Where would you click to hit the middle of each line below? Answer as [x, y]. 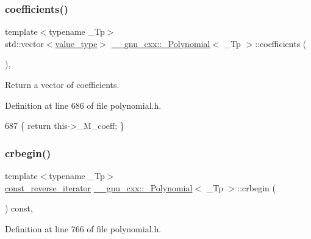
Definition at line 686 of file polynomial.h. [83, 105]
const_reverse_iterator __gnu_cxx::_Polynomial [99, 187]
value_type [76, 43]
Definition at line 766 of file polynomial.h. [83, 228]
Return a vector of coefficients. [62, 84]
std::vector [24, 43]
